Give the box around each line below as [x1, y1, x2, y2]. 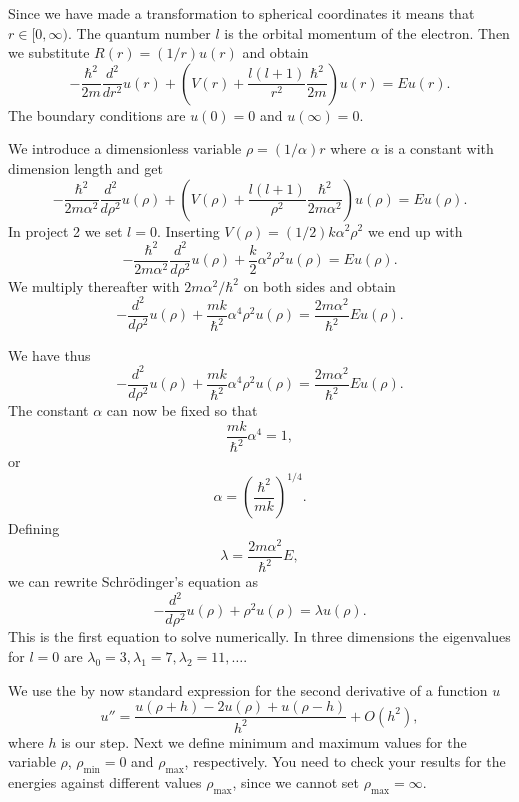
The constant [8, 400, 89, 421]
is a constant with [384, 138, 494, 159]
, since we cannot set [232, 771, 360, 792]
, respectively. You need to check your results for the [184, 751, 506, 772]
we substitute [8, 42, 90, 63]
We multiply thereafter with [8, 275, 180, 296]
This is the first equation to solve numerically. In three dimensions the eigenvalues [8, 626, 511, 647]
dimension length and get [8, 157, 163, 178]
